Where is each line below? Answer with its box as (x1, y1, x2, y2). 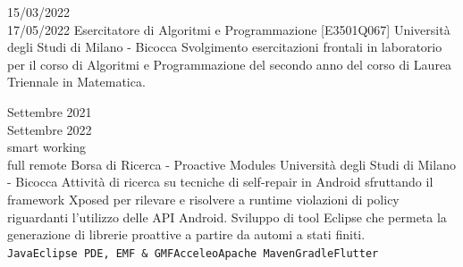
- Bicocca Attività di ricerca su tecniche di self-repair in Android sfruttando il (7, 172, 434, 191)
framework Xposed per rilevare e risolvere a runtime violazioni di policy (7, 189, 400, 208)
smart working (7, 138, 87, 156)
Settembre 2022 (7, 120, 92, 138)
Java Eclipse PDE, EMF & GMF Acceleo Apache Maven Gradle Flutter (7, 246, 379, 260)
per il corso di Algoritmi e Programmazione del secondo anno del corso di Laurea (7, 54, 452, 73)
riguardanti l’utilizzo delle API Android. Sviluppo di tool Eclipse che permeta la (7, 207, 447, 226)
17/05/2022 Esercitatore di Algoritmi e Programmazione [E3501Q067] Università (7, 20, 450, 38)
